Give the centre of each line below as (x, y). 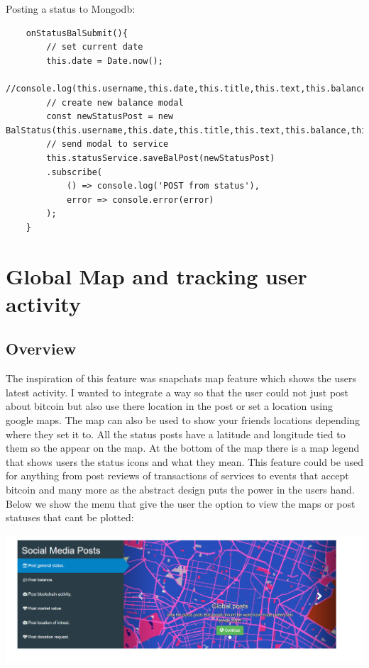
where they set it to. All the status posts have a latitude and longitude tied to (176, 434)
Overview (41, 349)
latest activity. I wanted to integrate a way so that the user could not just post (177, 392)
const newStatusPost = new (110, 117)
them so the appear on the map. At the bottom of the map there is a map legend (183, 448)
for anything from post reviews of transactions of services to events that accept (177, 475)
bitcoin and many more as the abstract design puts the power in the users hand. (180, 490)
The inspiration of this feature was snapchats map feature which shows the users (181, 378)
